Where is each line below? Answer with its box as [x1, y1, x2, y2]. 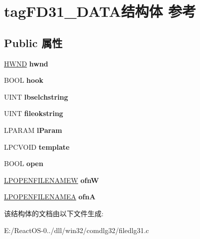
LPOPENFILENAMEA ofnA [4, 191, 96, 202]
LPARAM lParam [4, 124, 62, 135]
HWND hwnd [4, 58, 48, 68]
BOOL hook [4, 75, 44, 85]
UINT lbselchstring [4, 91, 68, 102]
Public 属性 [4, 35, 63, 50]
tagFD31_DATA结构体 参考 [4, 1, 196, 21]
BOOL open [4, 158, 43, 169]
